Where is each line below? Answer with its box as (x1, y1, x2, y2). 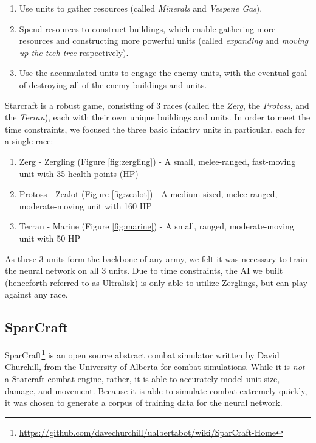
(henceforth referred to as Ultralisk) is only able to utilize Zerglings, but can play (5, 276, 307, 288)
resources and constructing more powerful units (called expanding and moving (19, 34, 309, 47)
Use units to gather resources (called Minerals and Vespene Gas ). (19, 2, 263, 14)
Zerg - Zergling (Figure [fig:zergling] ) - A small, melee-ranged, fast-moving (19, 155, 296, 167)
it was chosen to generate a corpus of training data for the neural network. (5, 396, 283, 409)
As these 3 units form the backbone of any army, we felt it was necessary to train (5, 252, 307, 265)
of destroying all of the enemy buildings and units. (19, 78, 207, 91)
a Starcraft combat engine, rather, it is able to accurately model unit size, (5, 372, 280, 385)
